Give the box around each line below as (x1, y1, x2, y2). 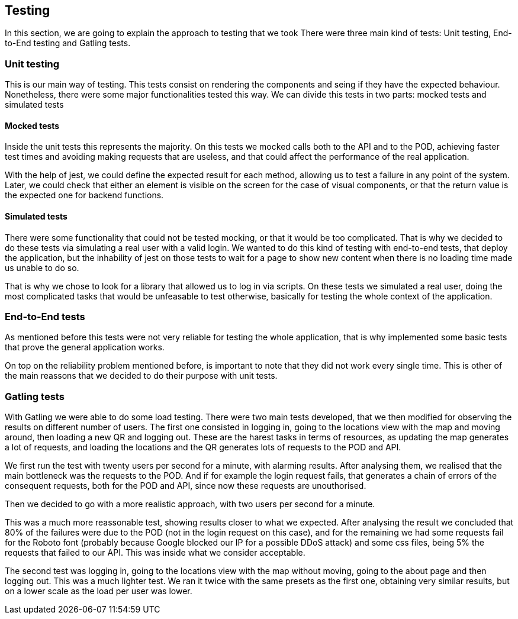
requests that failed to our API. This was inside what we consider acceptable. (5, 547, 305, 558)
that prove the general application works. (5, 342, 165, 353)
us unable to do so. (5, 262, 79, 273)
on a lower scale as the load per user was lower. (5, 586, 192, 597)
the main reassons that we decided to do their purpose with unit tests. (5, 370, 278, 381)
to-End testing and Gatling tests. (5, 38, 131, 49)
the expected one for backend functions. (5, 190, 164, 201)
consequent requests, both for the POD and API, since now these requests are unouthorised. (5, 481, 366, 491)
